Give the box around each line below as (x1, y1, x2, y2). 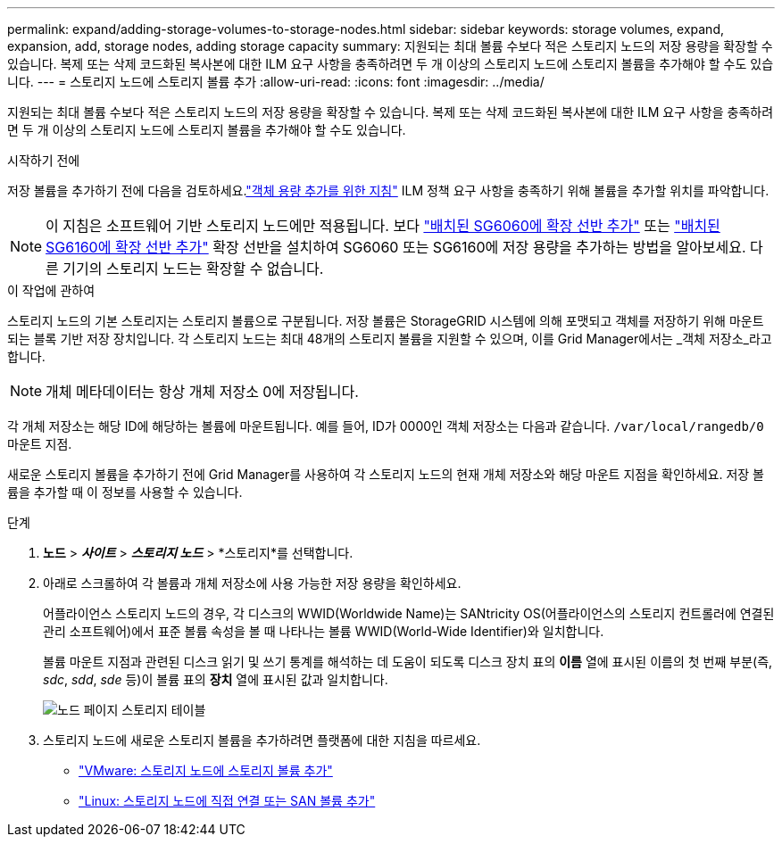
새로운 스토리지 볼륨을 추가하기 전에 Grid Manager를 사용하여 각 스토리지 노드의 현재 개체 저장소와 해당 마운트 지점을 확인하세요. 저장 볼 (7, 467, 764, 482)
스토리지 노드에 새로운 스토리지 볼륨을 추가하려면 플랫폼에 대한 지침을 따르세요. (43, 732, 481, 748)
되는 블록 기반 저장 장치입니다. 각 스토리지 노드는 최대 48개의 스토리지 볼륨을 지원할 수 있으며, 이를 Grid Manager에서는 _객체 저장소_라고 (7, 331, 772, 346)
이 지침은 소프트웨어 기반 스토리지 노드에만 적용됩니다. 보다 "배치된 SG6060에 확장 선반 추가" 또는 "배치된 (46, 217, 720, 235)
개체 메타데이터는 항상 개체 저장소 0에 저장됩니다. (46, 383, 359, 401)
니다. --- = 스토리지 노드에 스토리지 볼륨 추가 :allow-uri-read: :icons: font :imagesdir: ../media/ (7, 74, 545, 89)
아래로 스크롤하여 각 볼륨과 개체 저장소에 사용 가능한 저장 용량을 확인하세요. (43, 575, 462, 591)
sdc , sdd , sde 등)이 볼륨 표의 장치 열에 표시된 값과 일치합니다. (43, 672, 388, 687)
